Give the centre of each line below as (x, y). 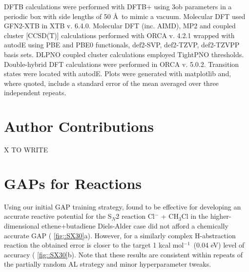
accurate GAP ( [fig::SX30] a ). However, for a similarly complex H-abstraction (120, 235)
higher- (221, 216)
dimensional (22, 225)
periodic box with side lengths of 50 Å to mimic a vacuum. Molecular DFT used (125, 16)
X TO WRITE (26, 150)
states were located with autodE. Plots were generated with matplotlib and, (118, 73)
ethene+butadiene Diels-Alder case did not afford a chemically (135, 225)
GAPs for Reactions (73, 183)
